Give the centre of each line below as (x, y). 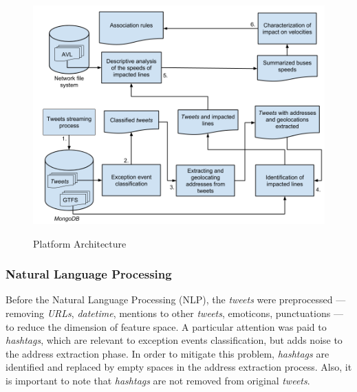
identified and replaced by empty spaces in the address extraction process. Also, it (179, 367)
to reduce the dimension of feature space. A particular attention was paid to (166, 326)
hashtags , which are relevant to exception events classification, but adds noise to (174, 340)
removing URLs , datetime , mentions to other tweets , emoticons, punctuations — (174, 313)
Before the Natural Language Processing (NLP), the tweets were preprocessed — (176, 300)
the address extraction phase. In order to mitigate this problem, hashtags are (167, 353)
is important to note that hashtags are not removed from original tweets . (158, 380)
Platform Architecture (80, 243)
